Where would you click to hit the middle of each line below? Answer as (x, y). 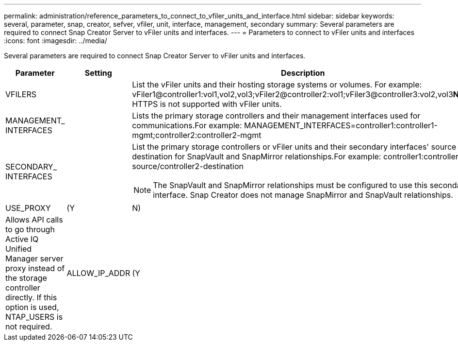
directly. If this (31, 297)
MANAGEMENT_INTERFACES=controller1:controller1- (341, 125)
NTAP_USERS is (34, 317)
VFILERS (21, 94)
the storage (26, 278)
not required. (29, 327)
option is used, (32, 307)
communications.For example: (187, 125)
